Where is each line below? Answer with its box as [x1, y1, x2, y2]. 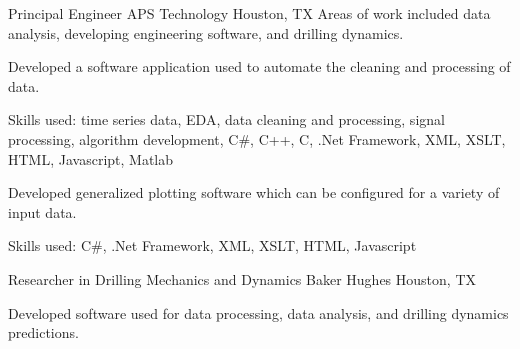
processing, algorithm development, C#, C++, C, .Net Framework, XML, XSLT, [8, 128, 506, 149]
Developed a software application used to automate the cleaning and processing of [8, 56, 511, 77]
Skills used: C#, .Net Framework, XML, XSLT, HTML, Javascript [8, 235, 417, 256]
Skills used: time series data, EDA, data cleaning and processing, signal [8, 109, 445, 130]
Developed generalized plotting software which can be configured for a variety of [8, 182, 500, 203]
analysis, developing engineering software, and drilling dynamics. [8, 22, 404, 43]
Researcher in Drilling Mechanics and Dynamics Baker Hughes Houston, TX [8, 268, 476, 289]
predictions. [8, 322, 79, 343]
